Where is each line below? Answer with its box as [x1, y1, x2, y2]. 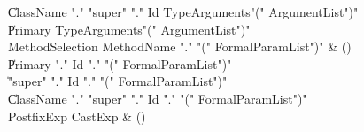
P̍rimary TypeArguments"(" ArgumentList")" [8, 19, 251, 38]
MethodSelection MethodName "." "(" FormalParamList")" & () [8, 37, 352, 56]
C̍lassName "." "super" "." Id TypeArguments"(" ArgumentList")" [8, 3, 359, 20]
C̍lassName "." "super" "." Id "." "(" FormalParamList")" [8, 89, 307, 107]
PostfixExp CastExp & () [8, 106, 146, 125]
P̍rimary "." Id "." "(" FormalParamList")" [8, 54, 232, 73]
